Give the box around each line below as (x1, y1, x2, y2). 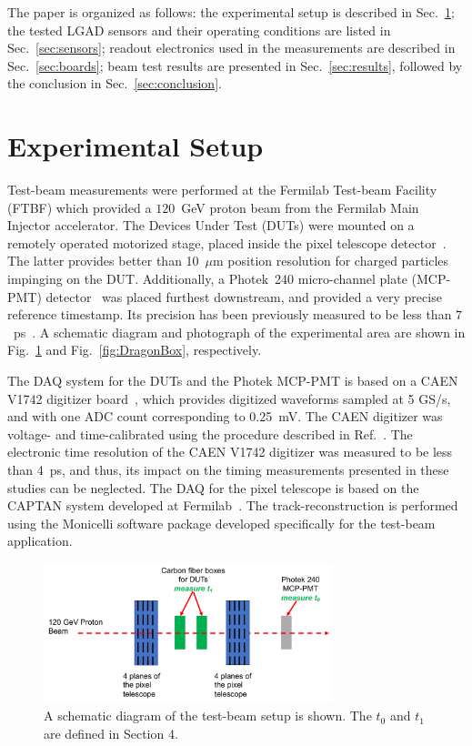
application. (7, 531, 73, 550)
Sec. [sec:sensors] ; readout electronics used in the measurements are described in (7, 38, 456, 57)
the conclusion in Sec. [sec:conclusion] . (7, 74, 222, 93)
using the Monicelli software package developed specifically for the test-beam (7, 513, 436, 532)
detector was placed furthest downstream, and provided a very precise (45, 287, 442, 306)
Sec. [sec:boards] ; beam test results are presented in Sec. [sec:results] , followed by (7, 55, 463, 75)
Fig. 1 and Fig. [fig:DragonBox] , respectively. (7, 340, 262, 359)
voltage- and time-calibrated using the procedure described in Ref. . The (7, 424, 413, 443)
